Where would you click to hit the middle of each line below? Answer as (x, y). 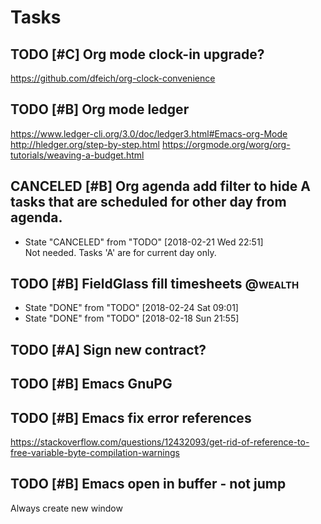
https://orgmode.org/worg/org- (226, 144)
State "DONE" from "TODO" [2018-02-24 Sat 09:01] (131, 308)
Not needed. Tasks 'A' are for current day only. (120, 252)
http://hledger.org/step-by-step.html (85, 144)
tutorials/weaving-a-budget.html (77, 155)
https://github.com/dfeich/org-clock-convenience (113, 78)
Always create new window (66, 508)
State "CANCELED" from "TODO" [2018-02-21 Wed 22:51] (144, 242)
